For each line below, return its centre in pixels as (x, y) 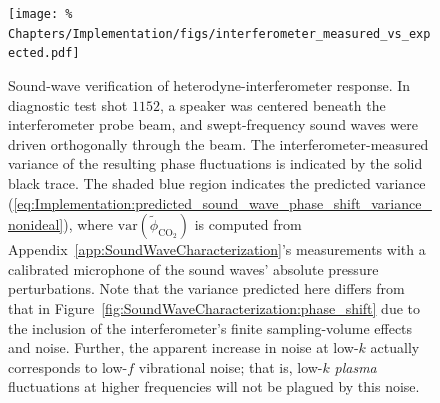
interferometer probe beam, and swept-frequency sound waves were (213, 124)
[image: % (40, 14)
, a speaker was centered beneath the (272, 104)
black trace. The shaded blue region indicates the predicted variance (217, 182)
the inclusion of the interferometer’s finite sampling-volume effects (210, 327)
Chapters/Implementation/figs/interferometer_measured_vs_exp (219, 33)
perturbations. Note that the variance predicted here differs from (206, 288)
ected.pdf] (44, 53)
